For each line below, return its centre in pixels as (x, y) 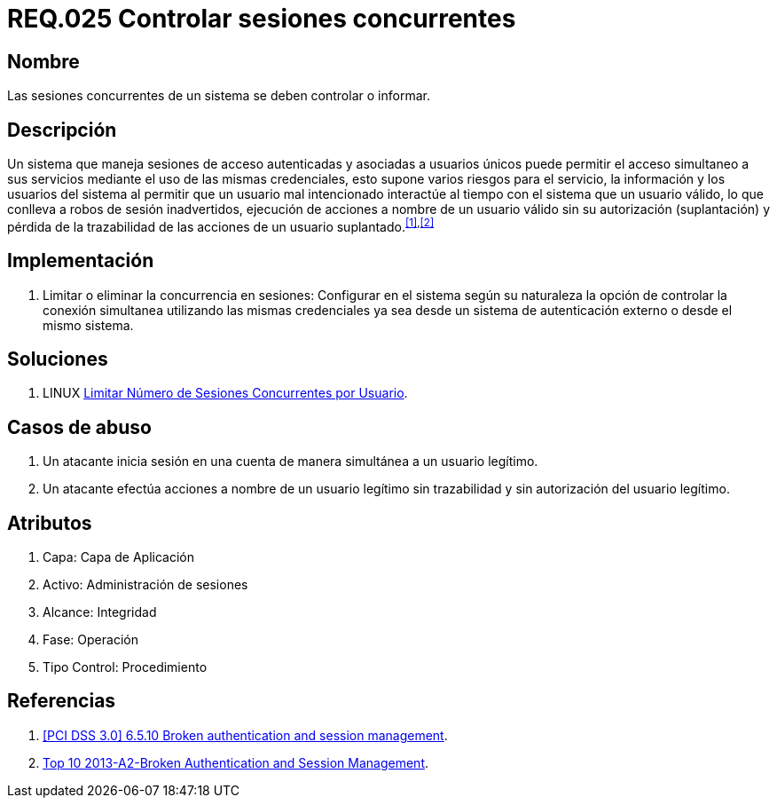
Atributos (50, 523)
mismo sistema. (88, 325)
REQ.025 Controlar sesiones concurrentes (262, 19)
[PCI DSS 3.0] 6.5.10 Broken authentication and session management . (245, 735)
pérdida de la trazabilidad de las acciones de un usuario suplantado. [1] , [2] (221, 225)
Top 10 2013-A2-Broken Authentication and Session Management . (236, 762)
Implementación (81, 261)
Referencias (62, 701)
